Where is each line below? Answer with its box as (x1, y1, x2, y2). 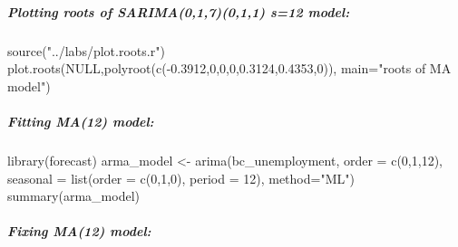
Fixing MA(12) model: (7, 222, 151, 241)
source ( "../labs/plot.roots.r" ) (7, 41, 165, 60)
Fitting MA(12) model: (7, 111, 154, 130)
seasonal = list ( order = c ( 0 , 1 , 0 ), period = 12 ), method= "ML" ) (7, 168, 355, 187)
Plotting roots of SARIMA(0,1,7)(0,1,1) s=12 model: (7, 2, 350, 21)
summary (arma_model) (7, 186, 141, 205)
